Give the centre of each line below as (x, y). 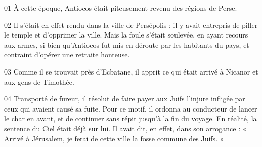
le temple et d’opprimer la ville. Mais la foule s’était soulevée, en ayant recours (126, 35)
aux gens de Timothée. (39, 81)
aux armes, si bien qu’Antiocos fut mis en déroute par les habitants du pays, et (127, 44)
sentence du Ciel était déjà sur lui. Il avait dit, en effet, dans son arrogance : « (125, 128)
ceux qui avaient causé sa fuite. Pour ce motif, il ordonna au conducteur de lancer (131, 108)
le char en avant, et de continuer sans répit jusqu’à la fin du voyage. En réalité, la (130, 118)
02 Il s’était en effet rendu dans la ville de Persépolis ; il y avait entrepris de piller (131, 25)
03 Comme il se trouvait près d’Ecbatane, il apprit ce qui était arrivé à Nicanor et (131, 71)
